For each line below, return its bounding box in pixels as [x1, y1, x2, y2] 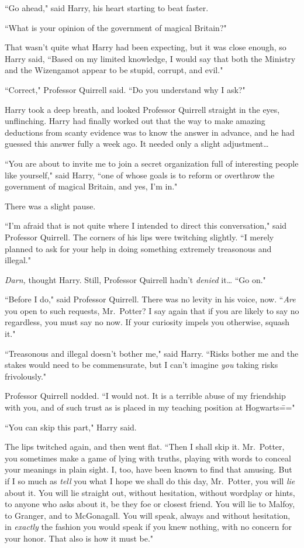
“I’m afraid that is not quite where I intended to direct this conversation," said [5, 219, 287, 232]
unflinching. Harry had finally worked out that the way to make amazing [5, 115, 265, 127]
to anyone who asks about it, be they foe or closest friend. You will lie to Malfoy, [5, 498, 295, 510]
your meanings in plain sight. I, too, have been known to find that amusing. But [5, 463, 292, 475]
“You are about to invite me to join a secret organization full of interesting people [5, 157, 299, 169]
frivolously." [5, 370, 47, 382]
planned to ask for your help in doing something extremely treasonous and [5, 242, 272, 254]
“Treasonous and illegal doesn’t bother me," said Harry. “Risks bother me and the [5, 347, 299, 359]
